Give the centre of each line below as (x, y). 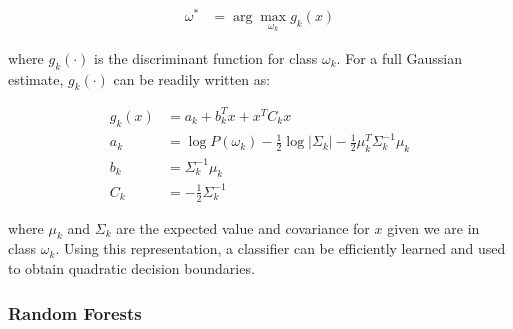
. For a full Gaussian (399, 57)
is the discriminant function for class (206, 57)
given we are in (433, 227)
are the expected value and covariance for (243, 227)
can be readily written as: (192, 78)
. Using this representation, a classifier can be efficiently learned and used (280, 248)
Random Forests (75, 312)
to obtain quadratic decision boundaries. (131, 268)
